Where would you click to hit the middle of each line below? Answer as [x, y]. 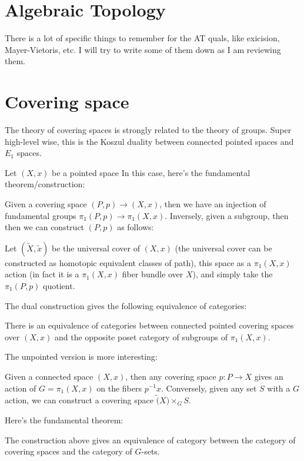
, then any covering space [171, 376]
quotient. [59, 285]
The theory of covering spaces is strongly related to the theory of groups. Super [148, 130]
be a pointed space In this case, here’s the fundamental [151, 172]
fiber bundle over [153, 274]
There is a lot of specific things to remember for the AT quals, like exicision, [142, 38]
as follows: [136, 227]
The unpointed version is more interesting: [81, 356]
